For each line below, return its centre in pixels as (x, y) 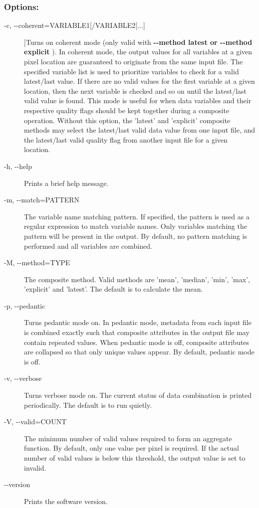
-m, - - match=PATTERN (42, 200)
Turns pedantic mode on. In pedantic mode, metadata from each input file (138, 322)
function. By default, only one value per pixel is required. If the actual (131, 448)
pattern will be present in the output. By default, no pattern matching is (135, 236)
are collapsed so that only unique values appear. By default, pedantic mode (139, 352)
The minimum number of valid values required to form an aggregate (128, 438)
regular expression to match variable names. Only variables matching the (135, 226)
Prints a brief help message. (66, 183)
